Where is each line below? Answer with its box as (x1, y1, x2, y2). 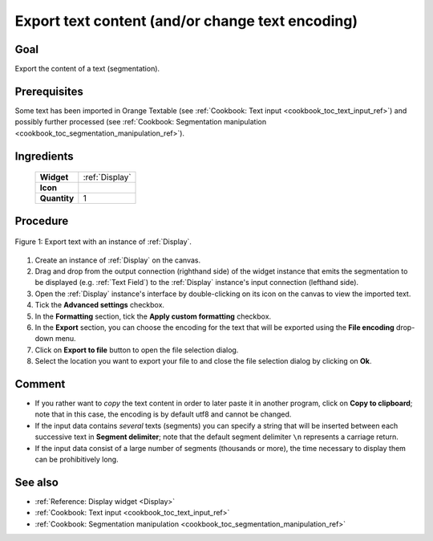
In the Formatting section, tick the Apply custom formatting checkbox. (34, 311, 272, 321)
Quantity (39, 193, 75, 204)
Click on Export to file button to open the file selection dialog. (34, 345, 239, 355)
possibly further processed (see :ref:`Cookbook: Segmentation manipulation (14, 117, 267, 127)
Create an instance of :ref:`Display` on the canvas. (34, 255, 200, 265)
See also (14, 475, 59, 489)
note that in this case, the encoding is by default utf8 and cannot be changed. (34, 409, 292, 419)
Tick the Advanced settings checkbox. (34, 300, 164, 310)
